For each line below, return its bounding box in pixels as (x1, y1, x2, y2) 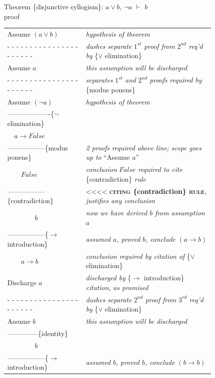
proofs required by (150, 75, 202, 85)
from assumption (155, 207, 205, 217)
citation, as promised (86, 282, 149, 292)
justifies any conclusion (86, 195, 155, 206)
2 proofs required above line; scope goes (86, 142, 202, 152)
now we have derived (86, 207, 148, 217)
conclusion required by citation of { (86, 251, 191, 261)
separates (86, 75, 113, 85)
